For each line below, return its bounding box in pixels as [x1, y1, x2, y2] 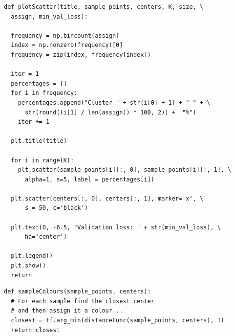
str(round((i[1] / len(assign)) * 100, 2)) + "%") [24, 109, 196, 116]
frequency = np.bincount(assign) [11, 32, 120, 39]
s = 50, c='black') [24, 204, 88, 212]
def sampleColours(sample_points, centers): [4, 288, 151, 295]
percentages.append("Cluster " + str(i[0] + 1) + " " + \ [18, 99, 211, 106]
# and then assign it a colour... [11, 307, 123, 314]
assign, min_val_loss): [11, 13, 88, 20]
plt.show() [11, 262, 46, 269]
